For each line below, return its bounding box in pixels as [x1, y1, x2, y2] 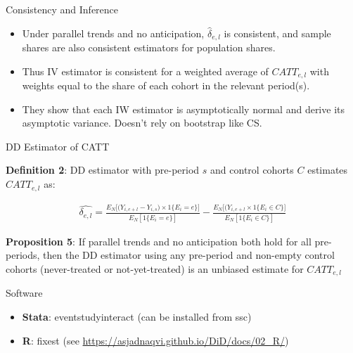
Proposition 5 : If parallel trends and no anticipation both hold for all [6, 233, 312, 248]
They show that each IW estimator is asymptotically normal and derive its [22, 101, 345, 116]
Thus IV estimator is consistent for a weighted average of [22, 63, 269, 78]
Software [6, 285, 43, 300]
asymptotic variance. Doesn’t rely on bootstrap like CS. [22, 115, 262, 130]
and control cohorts [210, 162, 294, 177]
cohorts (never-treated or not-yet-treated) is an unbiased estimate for [6, 262, 304, 276]
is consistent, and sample [224, 25, 331, 40]
